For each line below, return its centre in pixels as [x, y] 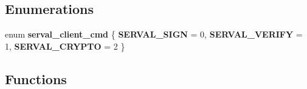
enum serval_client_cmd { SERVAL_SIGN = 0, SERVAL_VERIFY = [154, 34]
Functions [36, 78]
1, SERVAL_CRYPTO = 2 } [65, 46]
